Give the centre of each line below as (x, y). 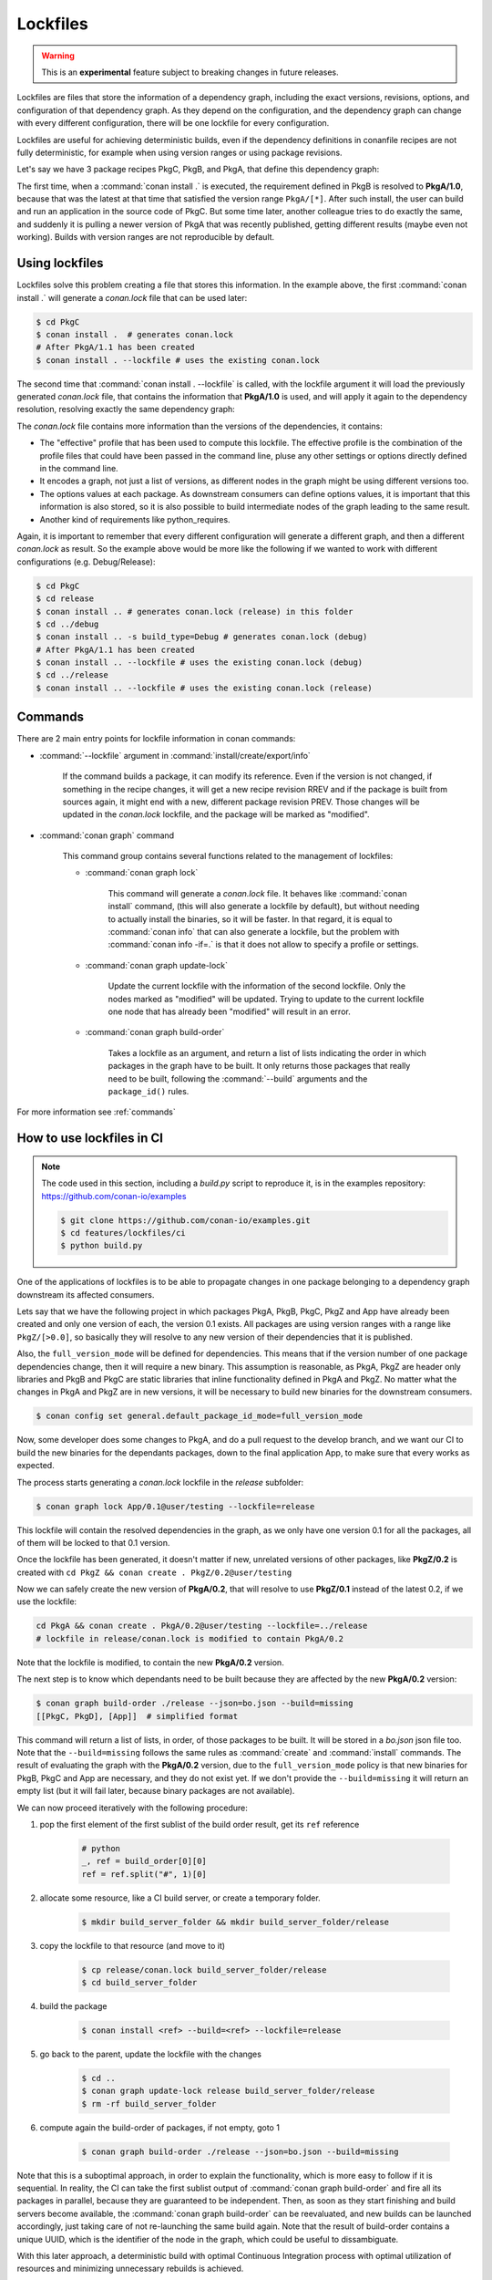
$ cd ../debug (67, 624)
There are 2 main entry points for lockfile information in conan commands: (156, 739)
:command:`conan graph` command (107, 835)
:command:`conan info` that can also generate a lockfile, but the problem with (254, 932)
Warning (58, 56)
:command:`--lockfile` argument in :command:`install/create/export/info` (175, 755)
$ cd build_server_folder (139, 1983)
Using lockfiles (60, 263)
